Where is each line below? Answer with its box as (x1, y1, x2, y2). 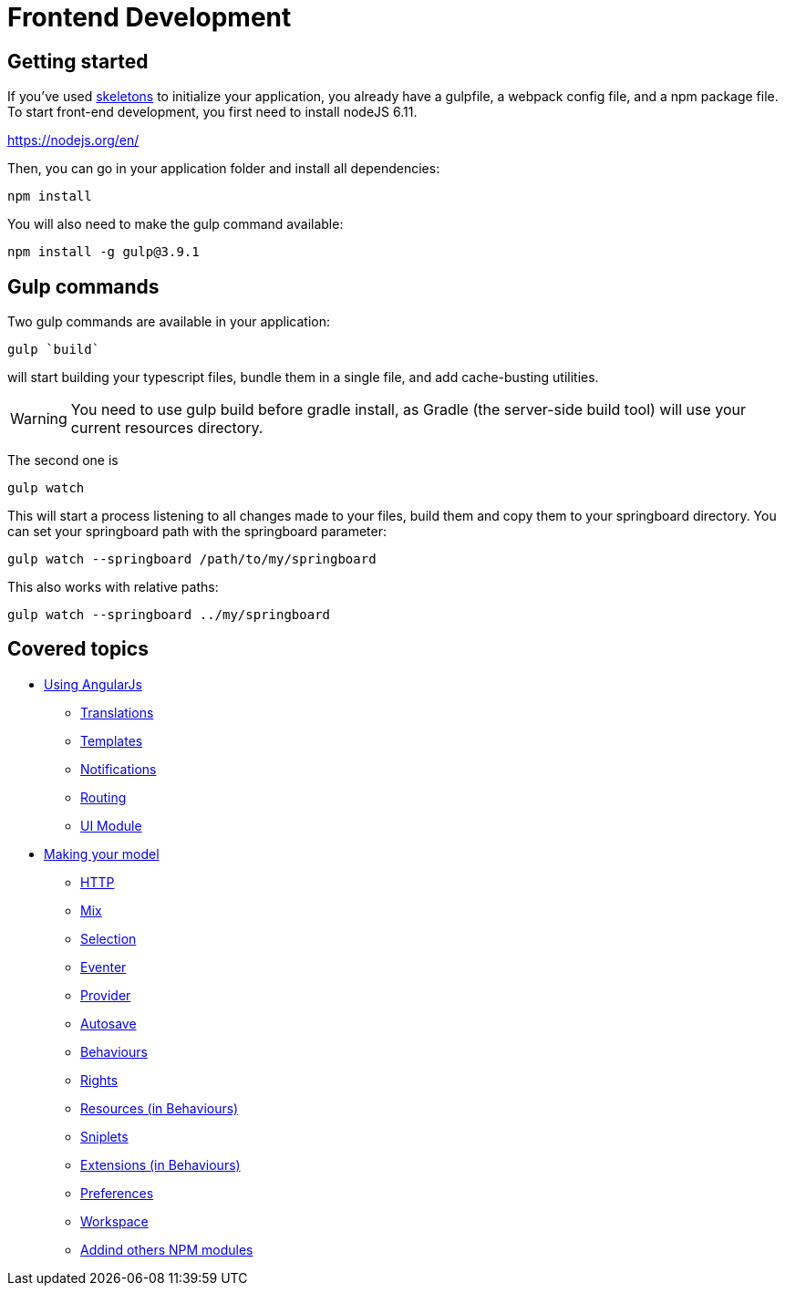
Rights (80, 1071, 119, 1088)
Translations (80, 704, 154, 720)
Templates (80, 732, 143, 749)
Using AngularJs (44, 676, 142, 692)
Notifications (80, 760, 157, 777)
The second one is (7, 452, 119, 469)
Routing (80, 789, 127, 805)
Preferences (80, 1184, 154, 1201)
